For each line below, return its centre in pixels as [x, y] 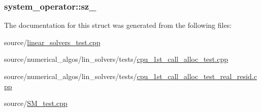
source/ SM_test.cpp [36, 103]
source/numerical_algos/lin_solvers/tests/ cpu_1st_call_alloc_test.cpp [116, 59]
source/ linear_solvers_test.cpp [52, 42]
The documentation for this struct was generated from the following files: [118, 25]
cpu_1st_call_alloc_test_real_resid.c [197, 76]
